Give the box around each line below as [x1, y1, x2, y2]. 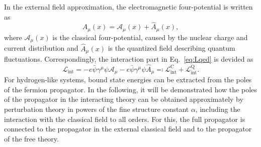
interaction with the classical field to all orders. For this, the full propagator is [4, 113, 245, 124]
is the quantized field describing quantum [108, 43, 235, 53]
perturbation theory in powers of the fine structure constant [4, 104, 189, 114]
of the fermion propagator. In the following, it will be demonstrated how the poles [4, 84, 257, 94]
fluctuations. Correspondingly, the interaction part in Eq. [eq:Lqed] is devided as [4, 53, 253, 64]
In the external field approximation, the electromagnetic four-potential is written [4, 2, 253, 12]
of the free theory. [4, 133, 59, 143]
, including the [195, 104, 240, 114]
